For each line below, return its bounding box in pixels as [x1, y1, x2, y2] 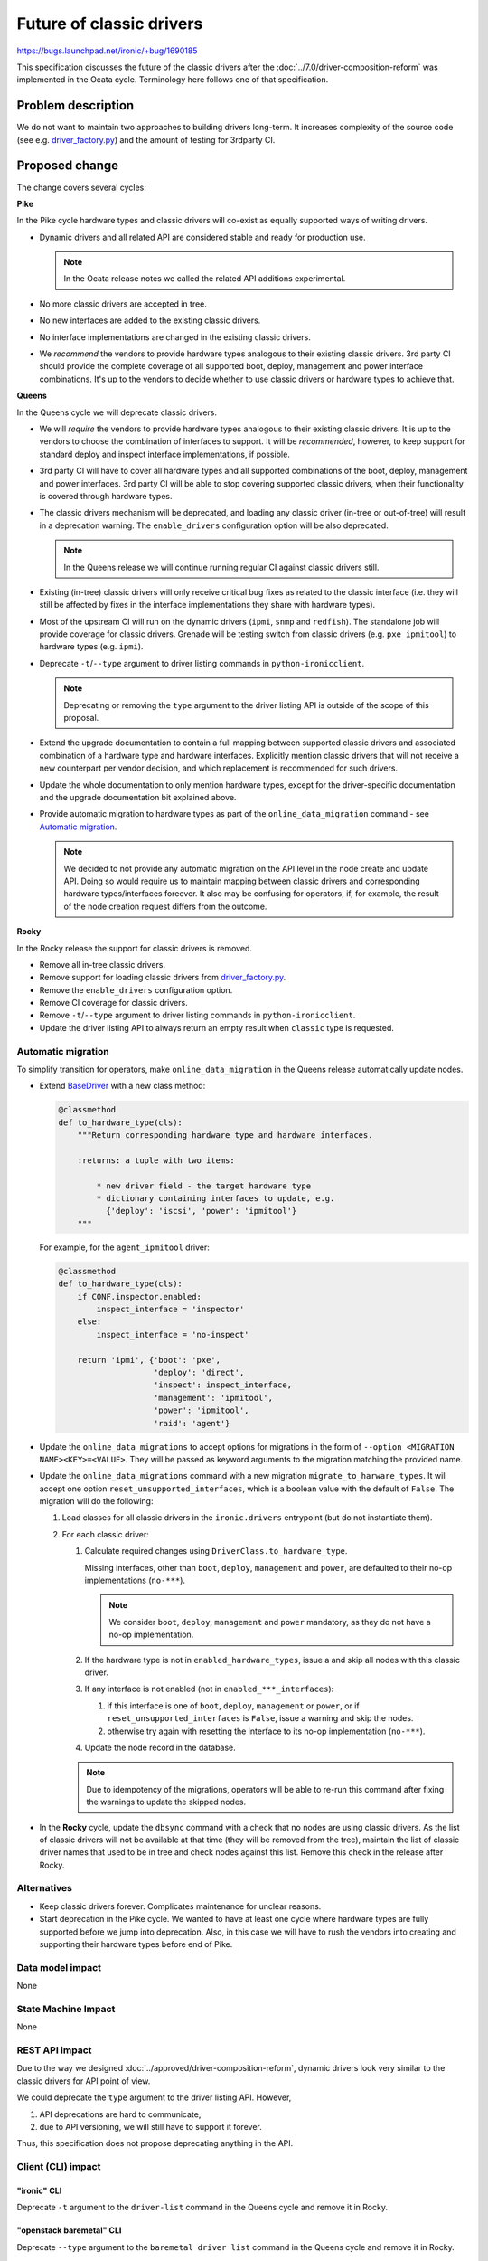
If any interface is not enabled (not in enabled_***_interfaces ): [84, 1683, 334, 1695]
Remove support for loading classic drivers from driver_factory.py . [39, 972, 286, 983]
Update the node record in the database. [84, 1742, 237, 1753]
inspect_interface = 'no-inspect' [96, 1329, 249, 1339]
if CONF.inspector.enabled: [77, 1291, 202, 1301]
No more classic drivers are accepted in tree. [39, 298, 208, 309]
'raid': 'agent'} [154, 1418, 230, 1428]
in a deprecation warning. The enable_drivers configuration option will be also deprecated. [39, 520, 389, 531]
